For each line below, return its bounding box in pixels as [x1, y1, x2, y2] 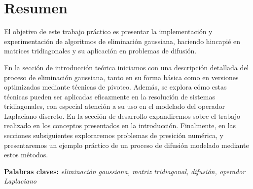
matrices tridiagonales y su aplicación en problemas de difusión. [4, 46, 197, 56]
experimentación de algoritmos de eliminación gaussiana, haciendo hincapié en [4, 36, 241, 46]
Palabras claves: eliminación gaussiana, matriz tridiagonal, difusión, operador [4, 166, 246, 176]
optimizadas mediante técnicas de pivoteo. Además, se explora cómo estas [4, 82, 227, 92]
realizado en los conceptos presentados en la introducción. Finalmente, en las [4, 120, 236, 131]
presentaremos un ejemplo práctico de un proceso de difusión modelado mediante [4, 140, 249, 150]
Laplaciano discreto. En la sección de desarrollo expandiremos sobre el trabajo [4, 110, 240, 121]
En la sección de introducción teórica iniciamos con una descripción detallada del [4, 62, 249, 72]
